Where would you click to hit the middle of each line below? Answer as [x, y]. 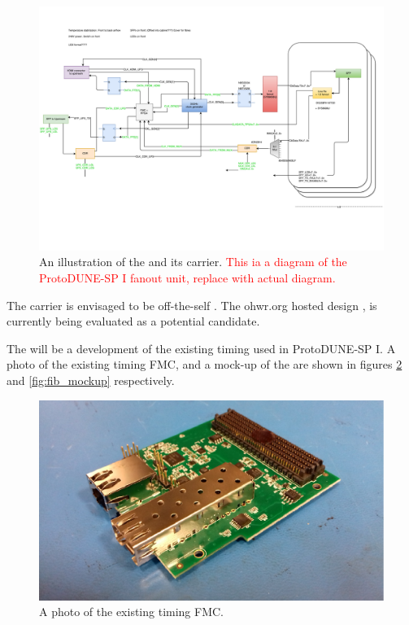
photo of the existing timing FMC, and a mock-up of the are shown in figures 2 [204, 364]
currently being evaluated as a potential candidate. [133, 321]
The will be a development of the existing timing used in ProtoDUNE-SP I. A [201, 348]
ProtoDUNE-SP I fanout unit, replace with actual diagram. [187, 277]
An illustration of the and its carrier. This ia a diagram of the [193, 262]
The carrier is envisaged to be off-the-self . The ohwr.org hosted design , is [192, 305]
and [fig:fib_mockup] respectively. [91, 380]
